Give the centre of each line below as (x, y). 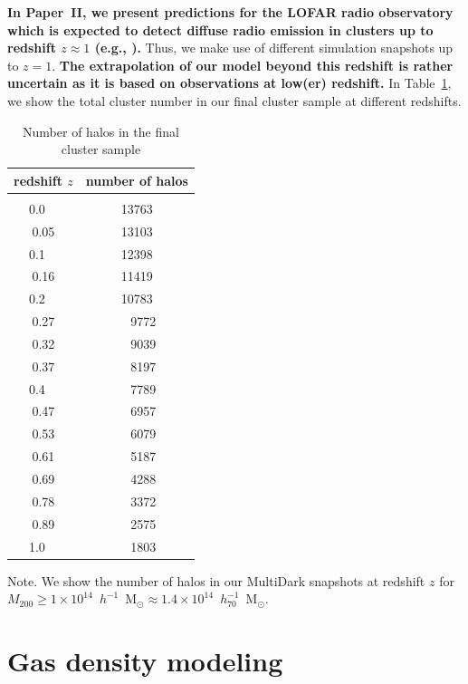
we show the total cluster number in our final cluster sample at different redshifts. (234, 100)
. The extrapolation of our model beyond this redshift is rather (253, 65)
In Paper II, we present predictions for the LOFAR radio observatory (230, 12)
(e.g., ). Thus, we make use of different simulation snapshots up (274, 48)
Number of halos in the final (101, 131)
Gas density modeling (145, 660)
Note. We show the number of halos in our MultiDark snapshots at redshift (216, 580)
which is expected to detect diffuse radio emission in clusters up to (220, 29)
